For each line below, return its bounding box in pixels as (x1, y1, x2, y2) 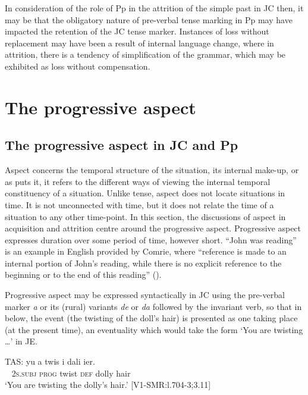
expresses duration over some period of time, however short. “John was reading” (5, 233, 297, 246)
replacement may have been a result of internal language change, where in (5, 36, 274, 49)
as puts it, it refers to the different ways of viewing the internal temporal (5, 175, 271, 187)
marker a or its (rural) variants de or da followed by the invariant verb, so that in (5, 300, 302, 312)
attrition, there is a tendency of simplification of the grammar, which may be (5, 48, 286, 61)
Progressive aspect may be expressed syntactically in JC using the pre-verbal (5, 289, 285, 301)
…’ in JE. (5, 335, 37, 347)
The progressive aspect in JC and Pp (5, 136, 238, 154)
